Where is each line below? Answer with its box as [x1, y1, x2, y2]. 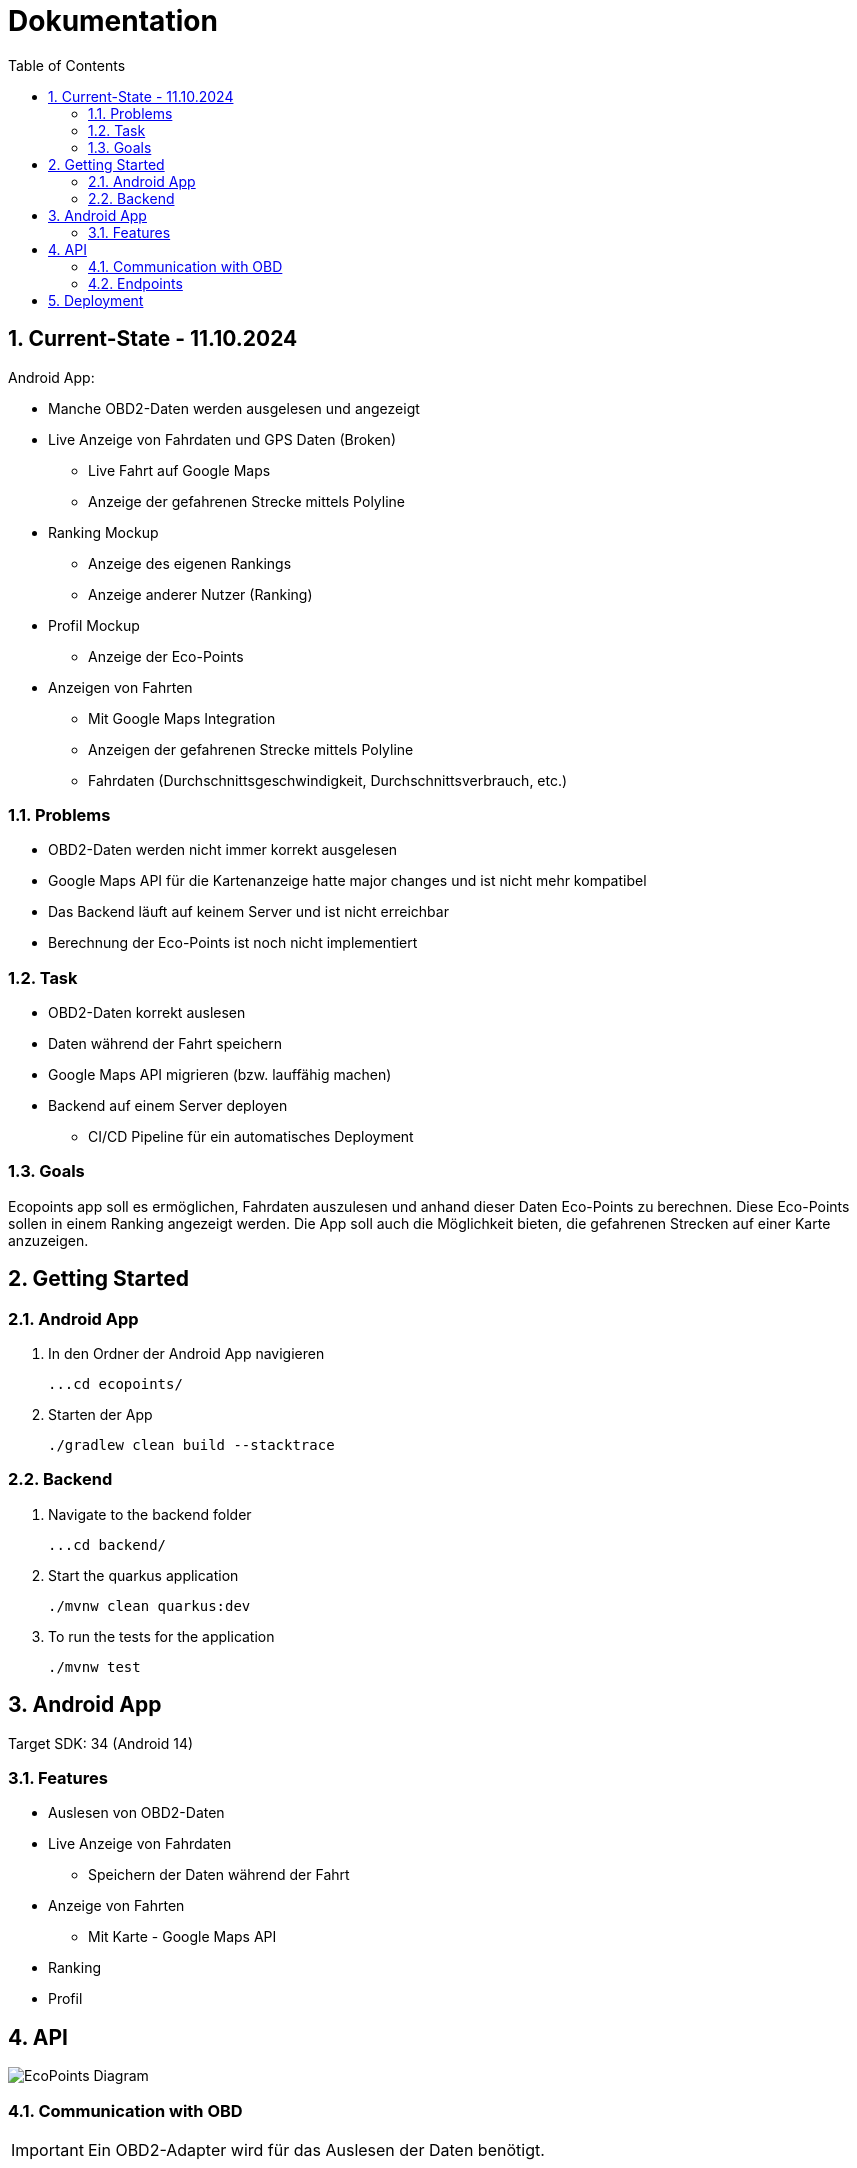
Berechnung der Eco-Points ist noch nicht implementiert [48, 934, 418, 952]
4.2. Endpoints [88, 274, 183, 292]
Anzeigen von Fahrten [48, 678, 193, 696]
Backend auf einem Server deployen [48, 1097, 288, 1115]
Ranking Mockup [48, 523, 159, 541]
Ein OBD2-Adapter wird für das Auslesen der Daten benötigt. [87, 2140, 545, 2160]
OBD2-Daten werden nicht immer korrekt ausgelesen [48, 841, 398, 859]
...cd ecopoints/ [48, 1376, 183, 1393]
